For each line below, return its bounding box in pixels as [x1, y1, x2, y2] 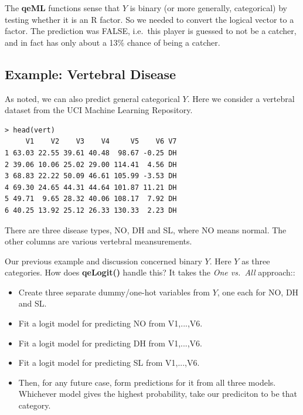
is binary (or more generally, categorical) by [130, 2, 287, 13]
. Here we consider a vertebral [187, 92, 295, 104]
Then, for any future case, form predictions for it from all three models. [18, 376, 276, 388]
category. [18, 399, 51, 411]
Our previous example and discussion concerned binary [5, 254, 202, 267]
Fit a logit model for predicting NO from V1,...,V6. [18, 317, 203, 329]
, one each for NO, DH [217, 285, 299, 298]
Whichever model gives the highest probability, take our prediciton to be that [18, 387, 297, 400]
